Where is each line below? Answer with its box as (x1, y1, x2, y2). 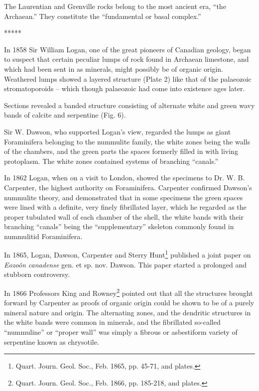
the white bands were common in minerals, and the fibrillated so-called (4, 317, 221, 327)
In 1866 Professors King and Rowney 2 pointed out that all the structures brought (4, 286, 253, 298)
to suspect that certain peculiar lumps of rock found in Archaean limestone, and (4, 54, 249, 64)
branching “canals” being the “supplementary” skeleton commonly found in (4, 221, 234, 232)
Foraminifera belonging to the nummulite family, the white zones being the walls (4, 136, 250, 146)
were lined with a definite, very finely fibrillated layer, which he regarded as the (4, 202, 247, 212)
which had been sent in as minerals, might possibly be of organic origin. (4, 63, 223, 74)
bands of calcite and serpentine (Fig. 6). (4, 110, 126, 120)
